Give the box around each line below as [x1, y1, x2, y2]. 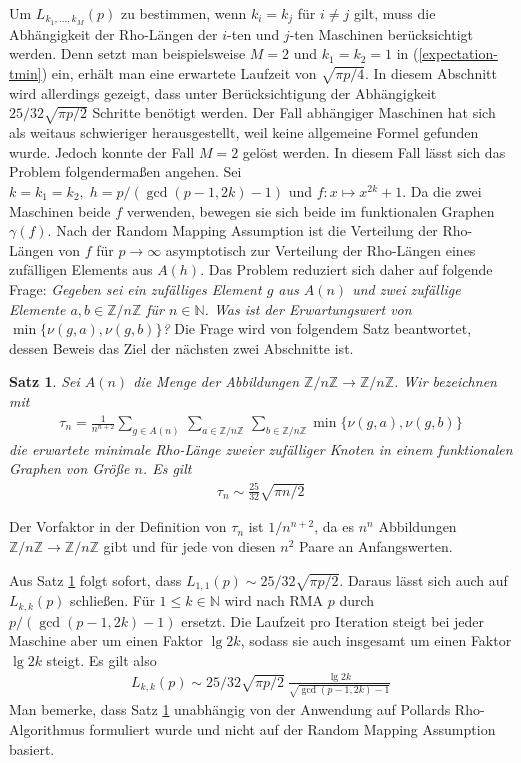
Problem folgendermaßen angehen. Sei [9, 161, 242, 182]
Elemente [9, 298, 66, 319]
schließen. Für [70, 590, 155, 611]
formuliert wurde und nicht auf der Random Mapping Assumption [89, 718, 496, 739]
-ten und [227, 23, 280, 44]
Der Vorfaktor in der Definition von [9, 516, 227, 537]
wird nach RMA [224, 590, 324, 611]
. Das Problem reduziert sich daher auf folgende [200, 259, 493, 280]
